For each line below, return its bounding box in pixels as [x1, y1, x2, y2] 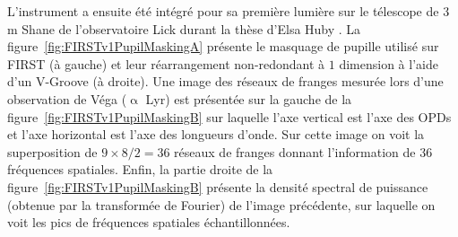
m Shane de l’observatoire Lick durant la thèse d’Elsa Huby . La [7, 19, 361, 38]
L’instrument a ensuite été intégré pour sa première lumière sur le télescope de [7, 2, 439, 20]
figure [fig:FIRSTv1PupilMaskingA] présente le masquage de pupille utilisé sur [7, 37, 439, 56]
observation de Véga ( [7, 89, 127, 108]
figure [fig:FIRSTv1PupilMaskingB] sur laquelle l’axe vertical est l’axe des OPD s [7, 107, 452, 126]
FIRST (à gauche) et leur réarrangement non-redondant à [7, 54, 325, 73]
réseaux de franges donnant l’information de [174, 142, 416, 161]
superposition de [7, 142, 98, 161]
